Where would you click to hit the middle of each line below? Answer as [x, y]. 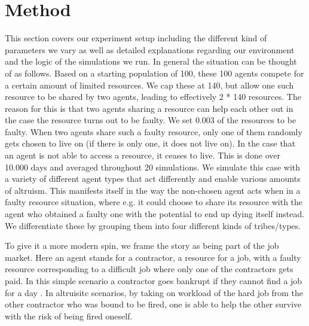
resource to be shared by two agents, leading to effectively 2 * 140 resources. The [153, 97]
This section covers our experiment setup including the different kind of [136, 38]
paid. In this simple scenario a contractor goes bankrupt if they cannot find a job [154, 281]
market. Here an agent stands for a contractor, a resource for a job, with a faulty [153, 257]
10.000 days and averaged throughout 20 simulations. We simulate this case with [153, 167]
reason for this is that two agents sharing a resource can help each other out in [149, 108]
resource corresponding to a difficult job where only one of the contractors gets [149, 269]
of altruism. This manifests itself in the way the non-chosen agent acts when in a [153, 190]
